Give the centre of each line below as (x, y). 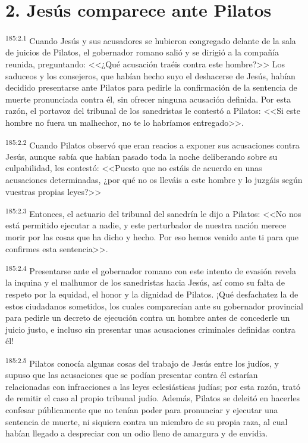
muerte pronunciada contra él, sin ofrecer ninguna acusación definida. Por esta (148, 99)
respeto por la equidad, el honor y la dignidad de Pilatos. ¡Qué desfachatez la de (152, 294)
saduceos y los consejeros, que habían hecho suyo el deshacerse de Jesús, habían (150, 75)
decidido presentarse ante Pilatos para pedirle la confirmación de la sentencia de (151, 87)
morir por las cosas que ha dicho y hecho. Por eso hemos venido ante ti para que (152, 237)
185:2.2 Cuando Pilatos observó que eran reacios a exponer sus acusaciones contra (153, 144)
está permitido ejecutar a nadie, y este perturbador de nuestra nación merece (146, 225)
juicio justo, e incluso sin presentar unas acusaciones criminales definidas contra (150, 329)
